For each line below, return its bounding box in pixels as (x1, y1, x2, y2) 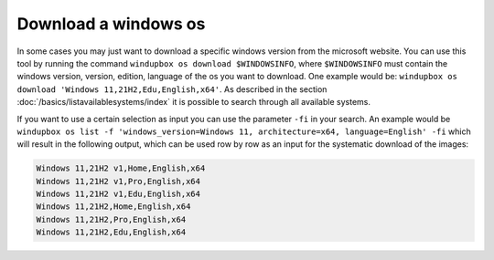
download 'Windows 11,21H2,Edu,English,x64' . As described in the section (16, 83, 328, 95)
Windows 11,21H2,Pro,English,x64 (36, 214, 187, 224)
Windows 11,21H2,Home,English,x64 (36, 202, 191, 212)
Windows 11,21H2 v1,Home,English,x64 (36, 163, 206, 173)
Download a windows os (16, 14, 206, 34)
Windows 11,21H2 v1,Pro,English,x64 (36, 176, 201, 186)
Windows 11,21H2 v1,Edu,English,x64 (36, 189, 201, 200)
